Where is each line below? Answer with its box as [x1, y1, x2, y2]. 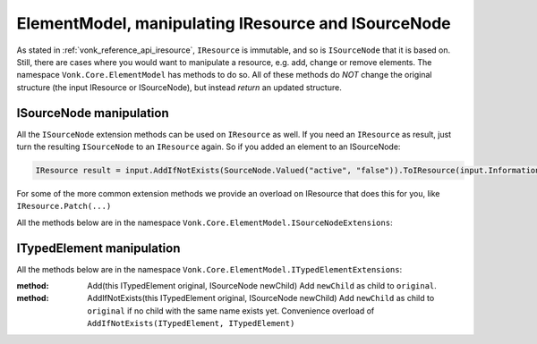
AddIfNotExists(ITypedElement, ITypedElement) [87, 318, 295, 329]
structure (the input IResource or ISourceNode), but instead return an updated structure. [16, 81, 342, 93]
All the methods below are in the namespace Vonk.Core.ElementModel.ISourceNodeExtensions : [16, 217, 393, 228]
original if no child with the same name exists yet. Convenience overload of [87, 305, 375, 316]
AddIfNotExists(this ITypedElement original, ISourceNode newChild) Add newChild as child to [87, 293, 435, 304]
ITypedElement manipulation [16, 240, 181, 256]
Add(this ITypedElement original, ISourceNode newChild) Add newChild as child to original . [87, 281, 438, 291]
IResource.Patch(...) [16, 201, 112, 212]
